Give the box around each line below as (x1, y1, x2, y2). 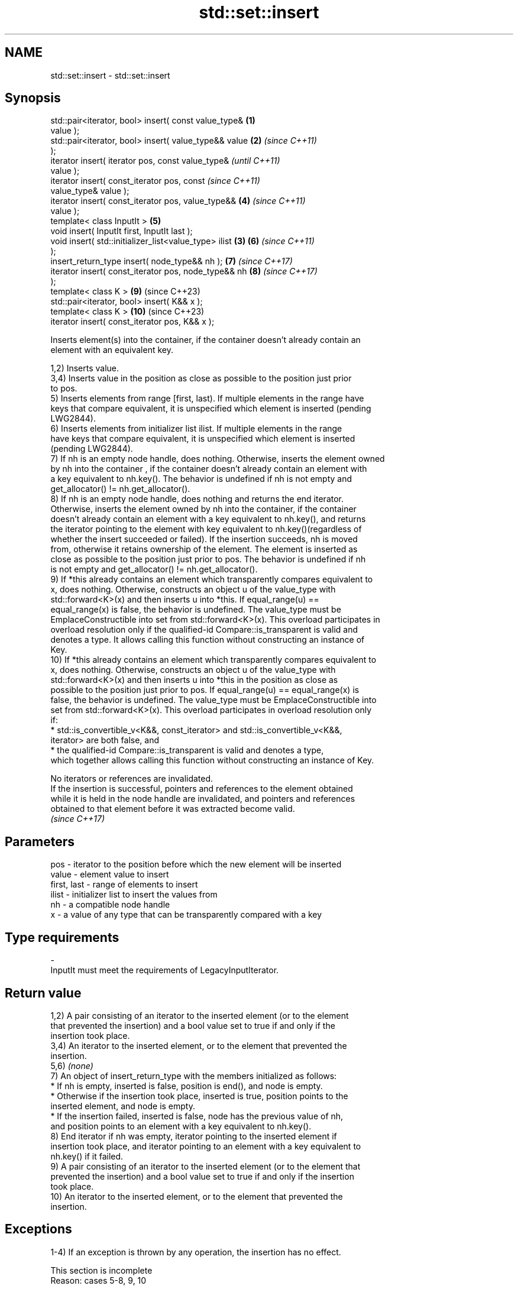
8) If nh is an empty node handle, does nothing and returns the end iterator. (50, 494, 344, 504)
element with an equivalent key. (50, 345, 173, 355)
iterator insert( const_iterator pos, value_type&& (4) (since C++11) (50, 196, 306, 206)
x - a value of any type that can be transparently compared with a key (50, 909, 322, 920)
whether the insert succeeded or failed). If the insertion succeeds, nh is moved (50, 534, 358, 545)
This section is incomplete (50, 1265, 153, 1275)
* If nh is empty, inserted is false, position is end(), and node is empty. (50, 1080, 323, 1091)
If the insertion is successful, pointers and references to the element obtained (50, 783, 353, 794)
